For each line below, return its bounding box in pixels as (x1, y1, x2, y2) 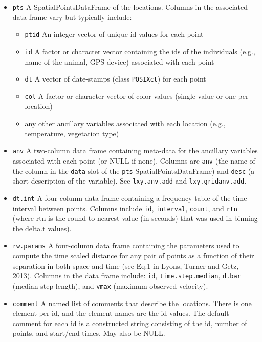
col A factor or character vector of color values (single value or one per (25, 90, 249, 101)
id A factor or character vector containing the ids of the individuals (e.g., (25, 46, 255, 56)
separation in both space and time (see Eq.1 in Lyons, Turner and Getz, (12, 260, 239, 271)
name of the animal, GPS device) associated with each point (25, 56, 214, 67)
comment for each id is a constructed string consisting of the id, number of (12, 317, 247, 328)
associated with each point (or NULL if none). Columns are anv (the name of (12, 155, 255, 166)
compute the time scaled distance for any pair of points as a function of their (12, 250, 254, 261)
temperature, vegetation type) (25, 128, 119, 138)
